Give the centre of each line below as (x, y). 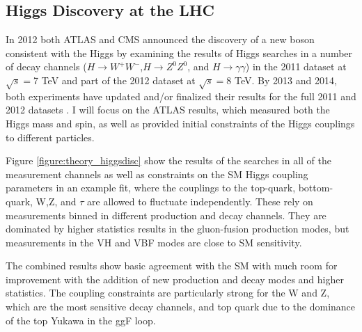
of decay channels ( (46, 66)
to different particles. (50, 137)
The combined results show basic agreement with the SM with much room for (172, 266)
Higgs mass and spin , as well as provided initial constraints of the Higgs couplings (180, 123)
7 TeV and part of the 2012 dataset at (115, 80)
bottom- (316, 188)
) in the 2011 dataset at (296, 66)
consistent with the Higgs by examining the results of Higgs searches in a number (179, 53)
